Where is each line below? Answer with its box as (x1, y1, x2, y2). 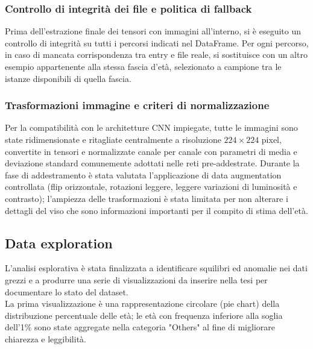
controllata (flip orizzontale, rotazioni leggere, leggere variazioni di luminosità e (5, 180, 297, 193)
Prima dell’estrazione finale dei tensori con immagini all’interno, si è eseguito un (5, 25, 302, 37)
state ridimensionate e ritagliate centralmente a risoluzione (5, 133, 221, 145)
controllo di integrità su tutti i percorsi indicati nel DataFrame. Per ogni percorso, (5, 36, 309, 49)
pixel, (261, 133, 282, 145)
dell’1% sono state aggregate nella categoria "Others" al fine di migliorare (5, 321, 275, 333)
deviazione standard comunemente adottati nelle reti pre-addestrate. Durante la (5, 157, 300, 169)
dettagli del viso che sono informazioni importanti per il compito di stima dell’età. (5, 204, 308, 216)
